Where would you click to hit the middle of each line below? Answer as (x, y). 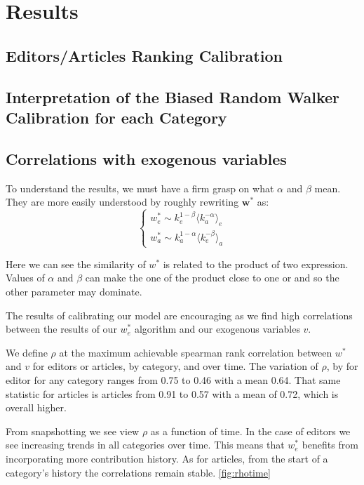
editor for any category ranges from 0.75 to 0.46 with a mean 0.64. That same (173, 380)
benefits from (330, 445)
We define (27, 352)
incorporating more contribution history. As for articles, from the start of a (167, 458)
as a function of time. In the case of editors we (250, 431)
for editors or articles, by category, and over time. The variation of (175, 366)
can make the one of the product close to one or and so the (212, 278)
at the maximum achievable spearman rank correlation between (196, 352)
